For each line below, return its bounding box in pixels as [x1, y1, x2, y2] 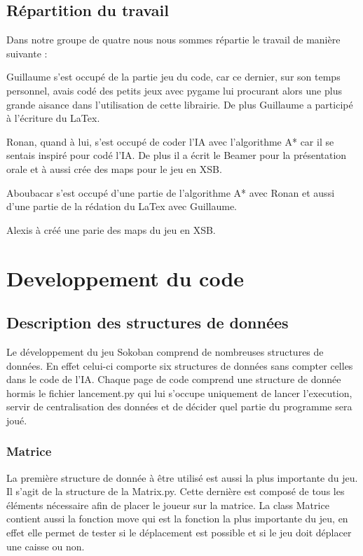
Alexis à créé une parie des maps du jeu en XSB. [6, 222, 216, 237]
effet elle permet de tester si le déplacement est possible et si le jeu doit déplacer [6, 525, 352, 540]
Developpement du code [6, 263, 245, 292]
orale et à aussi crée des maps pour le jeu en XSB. [6, 161, 222, 176]
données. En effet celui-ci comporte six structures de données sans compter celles [6, 358, 353, 373]
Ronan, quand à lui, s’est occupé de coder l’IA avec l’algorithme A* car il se [6, 134, 334, 148]
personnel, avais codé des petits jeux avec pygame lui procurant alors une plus [6, 83, 342, 97]
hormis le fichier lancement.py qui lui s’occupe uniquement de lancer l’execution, [6, 385, 352, 400]
